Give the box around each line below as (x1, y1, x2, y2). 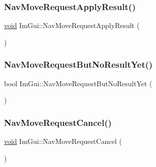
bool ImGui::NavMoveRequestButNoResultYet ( (4, 78, 152, 88)
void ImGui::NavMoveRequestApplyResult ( (4, 20, 140, 31)
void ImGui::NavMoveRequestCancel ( (4, 136, 122, 146)
